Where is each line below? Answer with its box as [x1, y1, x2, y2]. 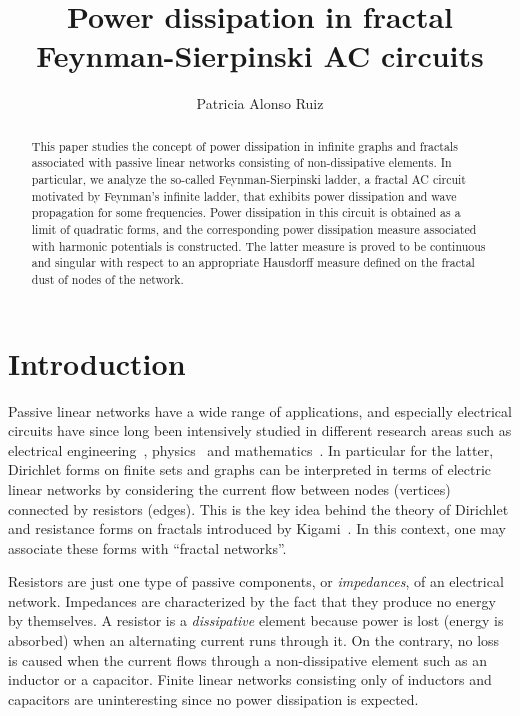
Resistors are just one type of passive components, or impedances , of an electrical [8, 571, 504, 592]
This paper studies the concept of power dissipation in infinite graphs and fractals [31, 137, 458, 154]
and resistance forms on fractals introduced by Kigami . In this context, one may [8, 518, 506, 539]
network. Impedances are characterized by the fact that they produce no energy [8, 590, 496, 611]
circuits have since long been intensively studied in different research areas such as [8, 420, 512, 441]
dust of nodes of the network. [31, 270, 184, 287]
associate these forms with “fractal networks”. [8, 537, 287, 558]
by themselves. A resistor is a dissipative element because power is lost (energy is [8, 610, 504, 631]
